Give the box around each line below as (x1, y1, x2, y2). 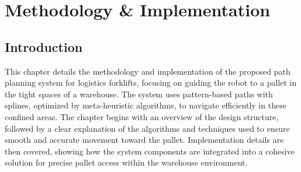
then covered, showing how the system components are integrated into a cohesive (5, 145, 295, 157)
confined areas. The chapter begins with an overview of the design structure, (5, 110, 279, 122)
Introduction (5, 37, 83, 55)
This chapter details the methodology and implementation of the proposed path (5, 65, 290, 77)
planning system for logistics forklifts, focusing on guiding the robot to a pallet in (5, 76, 297, 89)
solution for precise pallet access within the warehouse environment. (5, 156, 248, 169)
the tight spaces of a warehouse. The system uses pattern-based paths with (5, 87, 273, 100)
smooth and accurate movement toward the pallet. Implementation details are (5, 134, 284, 146)
